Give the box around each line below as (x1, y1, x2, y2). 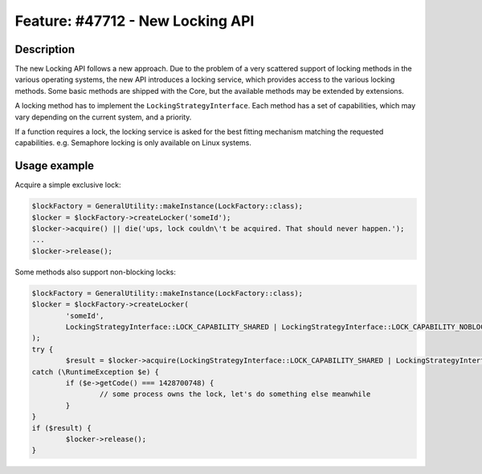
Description (14, 43, 76, 56)
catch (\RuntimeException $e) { (31, 367, 160, 376)
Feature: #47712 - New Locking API (14, 12, 255, 30)
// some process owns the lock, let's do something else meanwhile (99, 390, 371, 399)
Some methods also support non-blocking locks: (14, 267, 176, 277)
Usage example (14, 159, 95, 172)
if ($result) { (31, 423, 92, 432)
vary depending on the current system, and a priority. (14, 112, 192, 122)
